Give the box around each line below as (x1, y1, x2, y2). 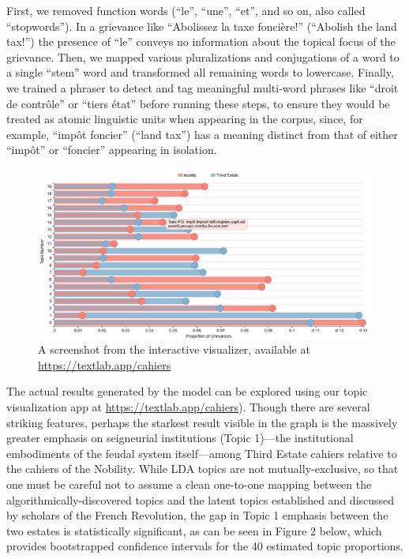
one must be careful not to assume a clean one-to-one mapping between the (6, 475, 372, 492)
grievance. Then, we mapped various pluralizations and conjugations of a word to (6, 48, 400, 65)
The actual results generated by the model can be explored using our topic (6, 383, 368, 400)
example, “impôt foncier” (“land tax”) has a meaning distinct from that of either (6, 126, 398, 142)
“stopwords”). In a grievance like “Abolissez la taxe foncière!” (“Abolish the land (6, 17, 397, 34)
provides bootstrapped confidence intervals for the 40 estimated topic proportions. (6, 538, 403, 554)
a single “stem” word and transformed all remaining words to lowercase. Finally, (6, 64, 394, 81)
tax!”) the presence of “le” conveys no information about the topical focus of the (6, 33, 396, 50)
